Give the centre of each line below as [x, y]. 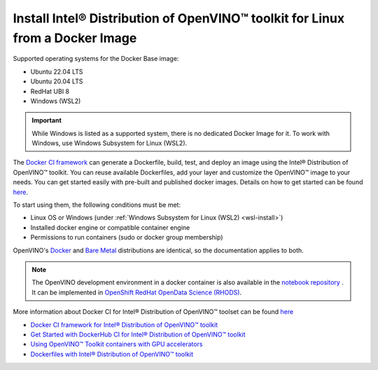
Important [47, 121]
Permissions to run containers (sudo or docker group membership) [127, 238]
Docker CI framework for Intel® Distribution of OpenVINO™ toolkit [124, 324]
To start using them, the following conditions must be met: [97, 205]
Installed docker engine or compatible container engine [110, 227]
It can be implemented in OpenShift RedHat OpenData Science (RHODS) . [136, 292]
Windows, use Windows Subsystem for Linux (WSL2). [110, 143]
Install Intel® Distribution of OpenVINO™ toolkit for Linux [179, 18]
